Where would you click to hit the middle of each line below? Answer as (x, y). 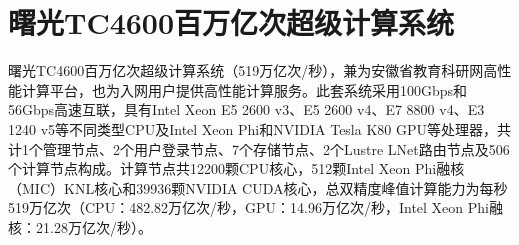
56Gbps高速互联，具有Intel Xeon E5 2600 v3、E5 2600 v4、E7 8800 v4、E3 (246, 109)
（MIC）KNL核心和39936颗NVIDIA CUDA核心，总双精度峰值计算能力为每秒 (258, 187)
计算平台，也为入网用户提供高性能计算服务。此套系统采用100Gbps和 (244, 89)
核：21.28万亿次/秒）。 (80, 226)
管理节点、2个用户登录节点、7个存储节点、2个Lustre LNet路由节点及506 (276, 148)
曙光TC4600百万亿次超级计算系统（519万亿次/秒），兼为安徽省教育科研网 (246, 70)
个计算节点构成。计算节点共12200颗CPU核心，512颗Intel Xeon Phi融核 (236, 168)
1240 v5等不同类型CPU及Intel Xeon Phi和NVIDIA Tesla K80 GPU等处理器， (253, 128)
